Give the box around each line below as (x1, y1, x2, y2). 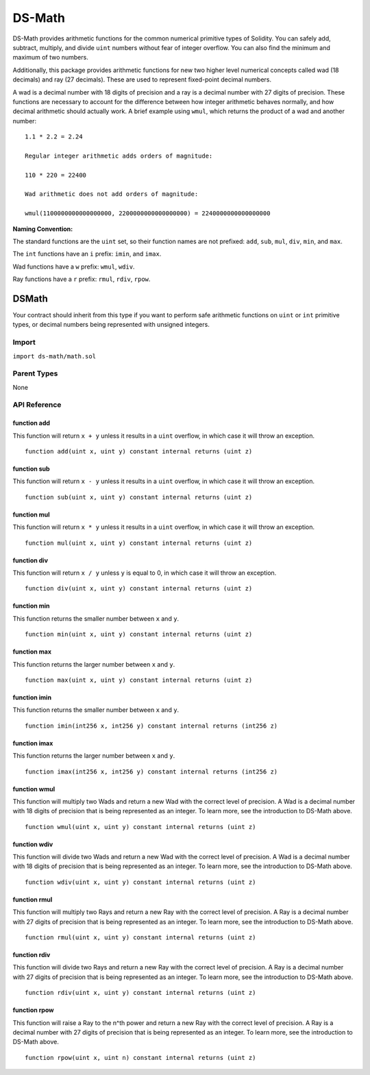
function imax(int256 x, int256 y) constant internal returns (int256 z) (25, 767, 278, 776)
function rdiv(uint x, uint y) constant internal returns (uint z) (25, 989, 256, 997)
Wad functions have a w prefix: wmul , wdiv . (12, 262, 135, 271)
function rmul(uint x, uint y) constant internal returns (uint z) (25, 934, 256, 941)
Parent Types (12, 369, 58, 378)
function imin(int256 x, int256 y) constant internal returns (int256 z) (25, 721, 278, 730)
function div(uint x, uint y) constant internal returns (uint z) (25, 584, 253, 593)
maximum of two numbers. (12, 53, 88, 62)
